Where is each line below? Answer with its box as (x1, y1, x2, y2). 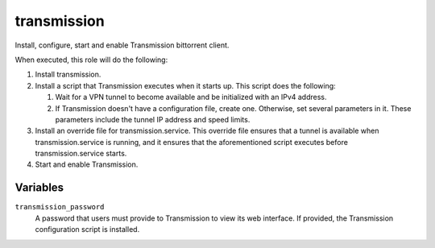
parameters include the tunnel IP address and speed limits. (55, 114, 251, 124)
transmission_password (14, 202, 105, 212)
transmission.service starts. (35, 149, 127, 159)
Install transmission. (35, 69, 101, 80)
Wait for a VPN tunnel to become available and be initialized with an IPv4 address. (55, 93, 327, 102)
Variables (14, 181, 64, 195)
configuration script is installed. (35, 225, 140, 234)
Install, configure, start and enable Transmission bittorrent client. (14, 40, 230, 50)
